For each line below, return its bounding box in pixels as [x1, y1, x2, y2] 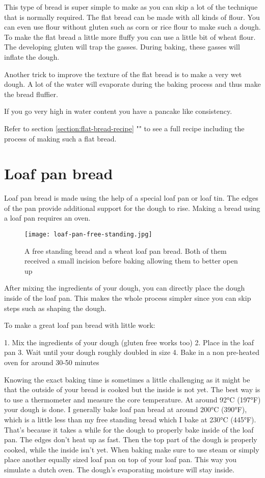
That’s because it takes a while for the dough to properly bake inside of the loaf [4, 424, 254, 435]
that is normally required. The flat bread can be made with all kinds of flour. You [4, 11, 260, 22]
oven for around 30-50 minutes [4, 357, 99, 368]
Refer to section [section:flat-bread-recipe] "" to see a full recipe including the [4, 123, 245, 133]
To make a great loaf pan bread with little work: [4, 320, 155, 330]
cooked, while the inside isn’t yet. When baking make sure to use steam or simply [4, 444, 259, 455]
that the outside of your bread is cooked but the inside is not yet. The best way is [4, 384, 260, 395]
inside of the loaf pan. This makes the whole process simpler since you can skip [4, 293, 251, 303]
